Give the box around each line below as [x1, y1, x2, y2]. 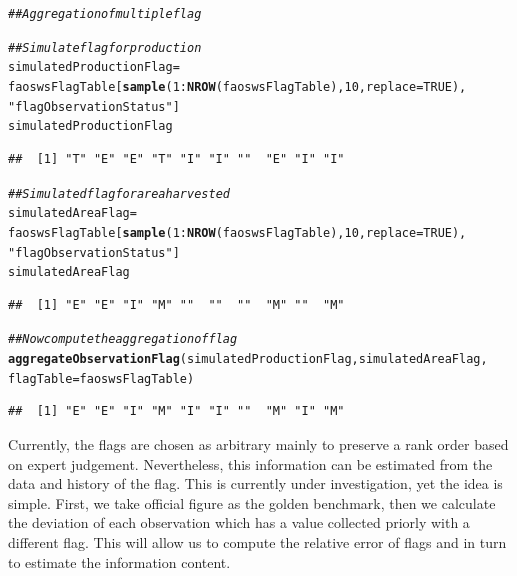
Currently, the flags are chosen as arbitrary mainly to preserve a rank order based [8, 433, 509, 454]
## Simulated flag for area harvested [8, 186, 230, 201]
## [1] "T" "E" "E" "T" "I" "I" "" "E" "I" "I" [8, 151, 345, 166]
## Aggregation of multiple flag [8, 7, 202, 21]
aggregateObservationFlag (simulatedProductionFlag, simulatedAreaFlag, [8, 352, 488, 367]
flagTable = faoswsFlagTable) [8, 371, 195, 386]
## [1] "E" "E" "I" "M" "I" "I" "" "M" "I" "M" [8, 404, 345, 419]
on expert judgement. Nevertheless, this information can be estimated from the [8, 453, 493, 474]
